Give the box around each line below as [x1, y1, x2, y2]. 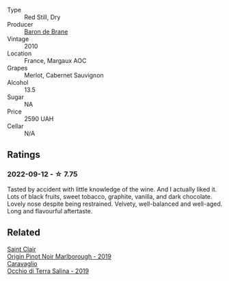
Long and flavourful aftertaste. [7, 206, 93, 215]
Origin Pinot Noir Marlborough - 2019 [7, 252, 111, 260]
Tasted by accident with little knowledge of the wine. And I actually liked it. [7, 185, 217, 193]
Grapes [7, 64, 28, 72]
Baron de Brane [24, 27, 68, 36]
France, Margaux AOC [24, 57, 87, 64]
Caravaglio [7, 259, 38, 267]
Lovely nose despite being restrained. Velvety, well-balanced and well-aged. [7, 200, 223, 208]
